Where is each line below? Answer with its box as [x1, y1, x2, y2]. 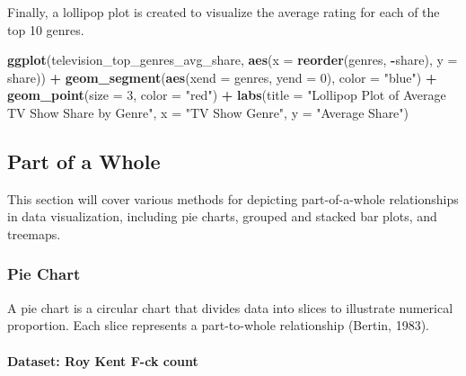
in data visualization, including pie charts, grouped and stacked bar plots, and [7, 207, 437, 226]
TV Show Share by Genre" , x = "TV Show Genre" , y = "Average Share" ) [7, 103, 409, 121]
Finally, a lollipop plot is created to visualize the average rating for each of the [7, 3, 440, 21]
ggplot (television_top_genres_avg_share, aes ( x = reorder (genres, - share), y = [7, 50, 458, 69]
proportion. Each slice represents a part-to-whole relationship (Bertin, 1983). [7, 316, 429, 335]
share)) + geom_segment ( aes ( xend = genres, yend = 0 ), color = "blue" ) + [7, 67, 437, 86]
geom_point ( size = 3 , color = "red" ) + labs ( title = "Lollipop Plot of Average [7, 85, 446, 104]
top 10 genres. [7, 20, 84, 39]
